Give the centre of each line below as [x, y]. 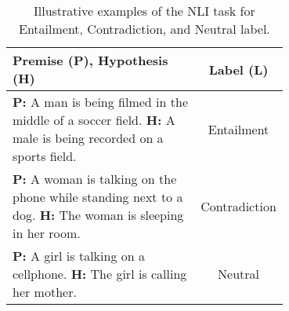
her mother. [45, 292]
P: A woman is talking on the [95, 179]
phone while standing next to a [98, 197]
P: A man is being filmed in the [100, 102]
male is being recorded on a [88, 138]
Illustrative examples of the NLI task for [144, 11]
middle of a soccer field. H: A [94, 120]
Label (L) [238, 69]
